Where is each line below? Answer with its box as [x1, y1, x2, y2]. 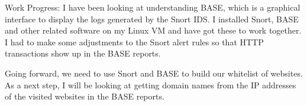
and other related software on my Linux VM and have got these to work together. [5, 24, 302, 37]
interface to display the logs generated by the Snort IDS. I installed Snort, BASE [5, 12, 299, 25]
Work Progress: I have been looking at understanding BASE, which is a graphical [5, 1, 300, 13]
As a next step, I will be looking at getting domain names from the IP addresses [5, 78, 296, 91]
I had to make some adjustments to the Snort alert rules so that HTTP [5, 35, 264, 48]
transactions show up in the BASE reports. [5, 47, 161, 59]
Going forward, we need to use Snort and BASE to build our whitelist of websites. [5, 67, 303, 79]
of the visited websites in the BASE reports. [5, 90, 164, 102]
